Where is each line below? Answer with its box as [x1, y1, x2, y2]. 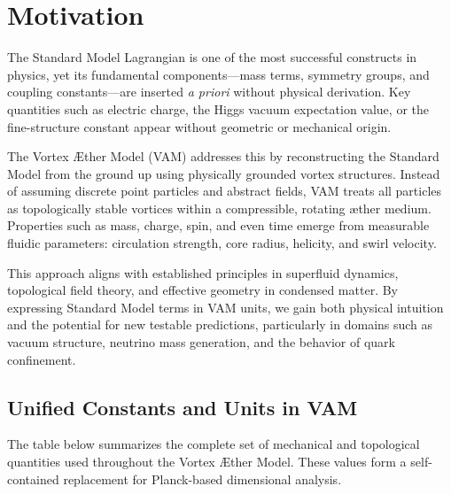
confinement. [7, 350, 76, 368]
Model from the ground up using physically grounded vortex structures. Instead [7, 164, 440, 182]
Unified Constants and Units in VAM [7, 393, 358, 421]
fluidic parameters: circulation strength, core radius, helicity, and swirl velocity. [7, 234, 437, 252]
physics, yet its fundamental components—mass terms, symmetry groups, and [7, 65, 430, 83]
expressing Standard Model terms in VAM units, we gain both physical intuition [7, 297, 444, 316]
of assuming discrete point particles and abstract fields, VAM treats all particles [7, 181, 442, 200]
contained [7, 469, 59, 488]
